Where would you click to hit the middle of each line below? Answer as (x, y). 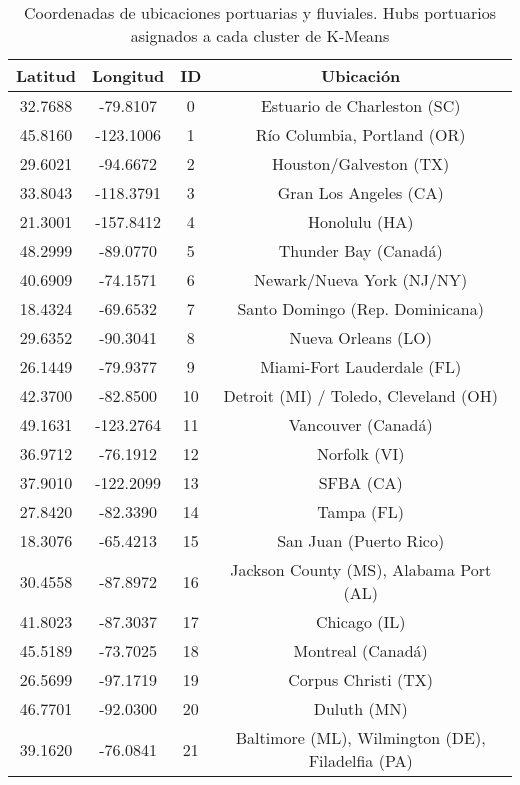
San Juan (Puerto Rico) (361, 540)
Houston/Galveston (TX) (361, 163)
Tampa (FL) (361, 511)
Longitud (128, 75)
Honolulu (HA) (361, 221)
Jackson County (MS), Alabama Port (361, 569)
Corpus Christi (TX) (361, 679)
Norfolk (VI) (360, 453)
